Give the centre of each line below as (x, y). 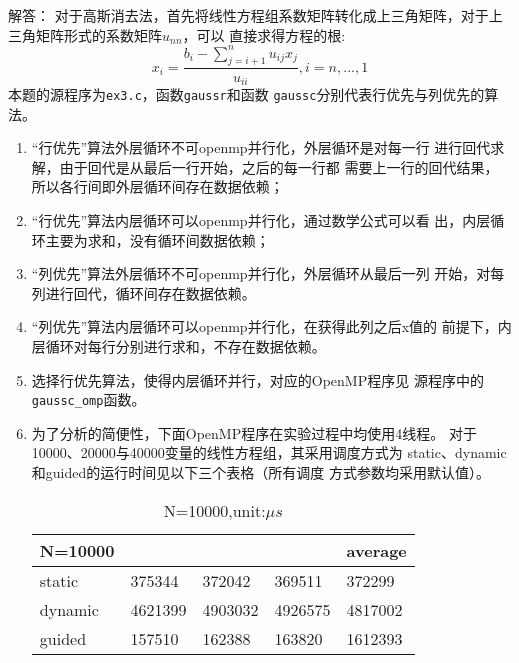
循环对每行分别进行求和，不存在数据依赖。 (185, 345)
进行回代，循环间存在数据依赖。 (150, 292)
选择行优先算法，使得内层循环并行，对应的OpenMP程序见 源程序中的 (257, 379)
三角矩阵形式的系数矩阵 (85, 34)
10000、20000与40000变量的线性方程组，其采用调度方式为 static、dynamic (269, 452)
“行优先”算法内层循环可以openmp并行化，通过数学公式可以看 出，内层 (261, 220)
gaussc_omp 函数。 (88, 399)
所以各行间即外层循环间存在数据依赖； (157, 186)
